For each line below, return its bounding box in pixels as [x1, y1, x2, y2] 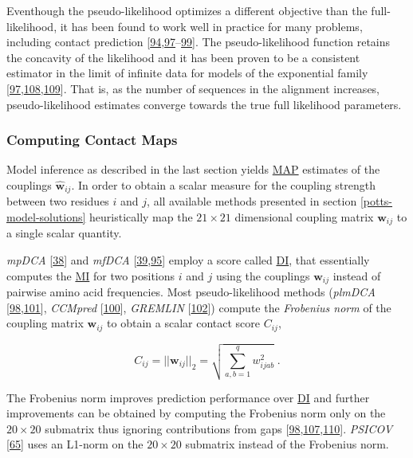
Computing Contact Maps [6, 130, 178, 150]
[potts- [360, 193, 393, 209]
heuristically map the [89, 209, 193, 225]
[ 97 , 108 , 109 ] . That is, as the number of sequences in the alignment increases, [6, 80, 380, 96]
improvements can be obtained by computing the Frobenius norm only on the [6, 405, 386, 421]
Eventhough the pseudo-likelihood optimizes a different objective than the [6, 2, 368, 18]
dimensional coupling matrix [234, 209, 374, 225]
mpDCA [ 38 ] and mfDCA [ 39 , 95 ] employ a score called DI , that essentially [6, 252, 370, 268]
